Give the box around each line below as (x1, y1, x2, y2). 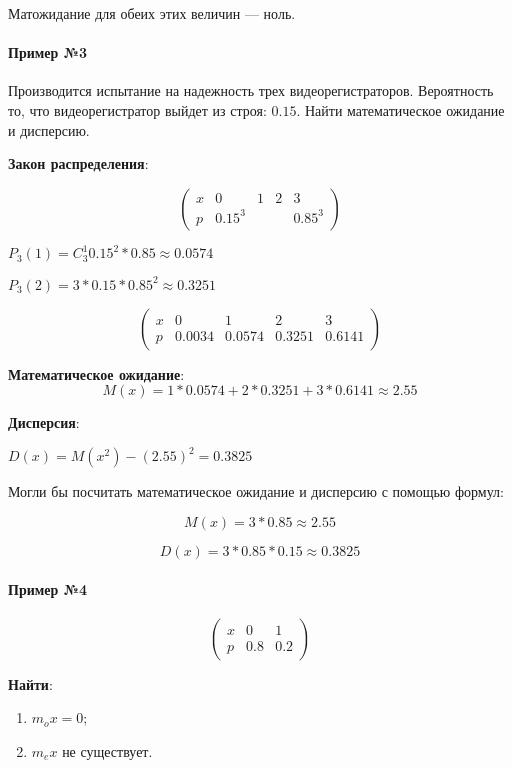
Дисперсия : (8, 412, 80, 433)
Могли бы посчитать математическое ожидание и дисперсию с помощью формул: (8, 481, 504, 502)
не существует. (62, 741, 153, 762)
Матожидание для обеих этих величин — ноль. (8, 3, 296, 23)
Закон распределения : (8, 153, 149, 174)
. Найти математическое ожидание (296, 99, 505, 120)
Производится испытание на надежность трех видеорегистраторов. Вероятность (8, 80, 494, 101)
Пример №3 (8, 42, 88, 63)
